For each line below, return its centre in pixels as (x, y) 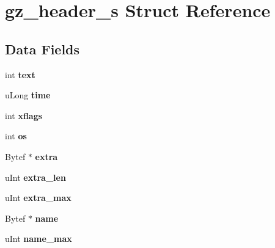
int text (20, 74)
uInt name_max (38, 239)
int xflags (24, 115)
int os (16, 136)
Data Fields (42, 49)
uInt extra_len (35, 177)
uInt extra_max (38, 198)
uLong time (28, 95)
